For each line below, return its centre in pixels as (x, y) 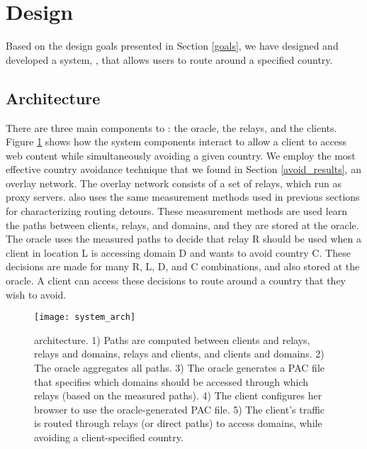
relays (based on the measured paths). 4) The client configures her (178, 395)
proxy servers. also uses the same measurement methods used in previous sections (183, 197)
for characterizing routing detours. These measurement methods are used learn (177, 211)
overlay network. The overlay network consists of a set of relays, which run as (174, 183)
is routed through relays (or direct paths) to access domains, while (178, 423)
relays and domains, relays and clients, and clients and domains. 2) (179, 354)
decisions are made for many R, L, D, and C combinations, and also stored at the (183, 266)
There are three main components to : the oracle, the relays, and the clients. (171, 127)
